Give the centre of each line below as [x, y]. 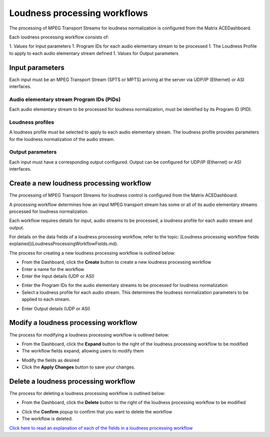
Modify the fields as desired [50, 360]
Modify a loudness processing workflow [73, 323]
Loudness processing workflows [79, 13]
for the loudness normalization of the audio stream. [62, 139]
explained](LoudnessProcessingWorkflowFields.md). [64, 244]
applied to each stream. [46, 299]
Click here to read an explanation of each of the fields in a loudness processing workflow [101, 428]
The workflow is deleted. [47, 419]
